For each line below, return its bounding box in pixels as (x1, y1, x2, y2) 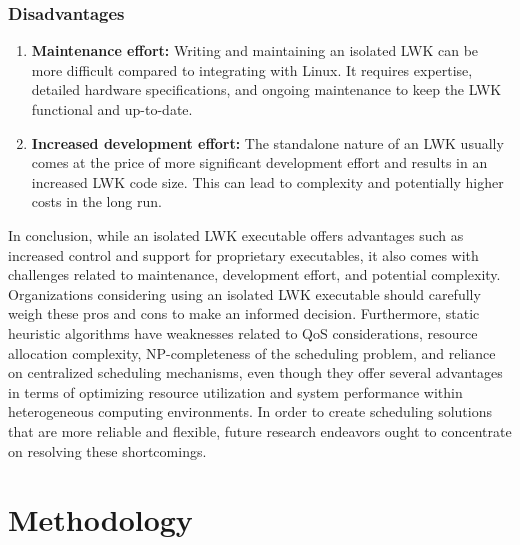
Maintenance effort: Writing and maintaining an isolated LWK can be (31, 40, 479, 61)
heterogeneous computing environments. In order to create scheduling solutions (8, 401, 492, 422)
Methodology (8, 499, 193, 540)
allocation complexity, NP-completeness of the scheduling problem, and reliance (8, 342, 496, 363)
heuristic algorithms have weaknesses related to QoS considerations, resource (8, 322, 478, 343)
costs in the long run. (31, 191, 162, 212)
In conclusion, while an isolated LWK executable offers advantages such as (8, 224, 464, 245)
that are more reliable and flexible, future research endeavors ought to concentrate (8, 420, 512, 441)
